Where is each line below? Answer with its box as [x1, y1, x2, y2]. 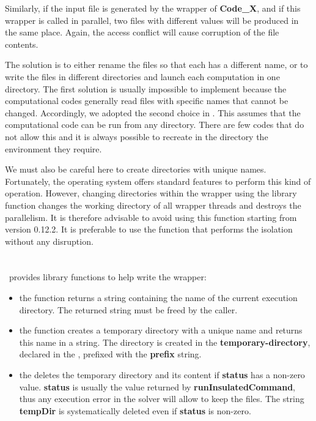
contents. [5, 37, 39, 50]
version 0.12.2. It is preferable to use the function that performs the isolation [5, 223, 293, 236]
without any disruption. [5, 234, 94, 247]
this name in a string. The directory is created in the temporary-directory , [19, 335, 310, 348]
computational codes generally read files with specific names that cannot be [5, 94, 288, 107]
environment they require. [5, 142, 102, 155]
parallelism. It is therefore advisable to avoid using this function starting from [5, 210, 297, 223]
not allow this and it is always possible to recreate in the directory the [5, 130, 268, 143]
